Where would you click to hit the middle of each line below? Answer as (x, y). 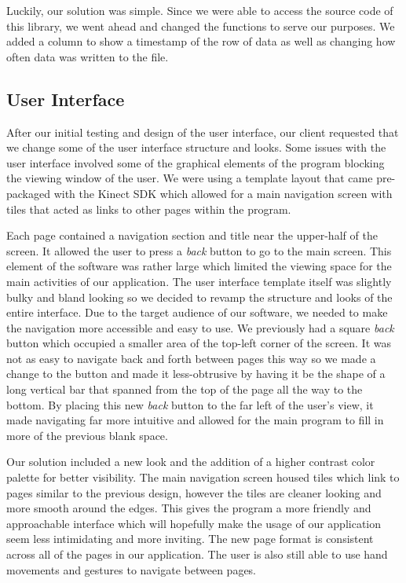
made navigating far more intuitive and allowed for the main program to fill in (195, 420)
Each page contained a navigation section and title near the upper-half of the (192, 235)
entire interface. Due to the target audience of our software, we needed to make (197, 312)
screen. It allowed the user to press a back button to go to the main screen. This (199, 250)
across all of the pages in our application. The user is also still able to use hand (197, 554)
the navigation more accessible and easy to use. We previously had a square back (200, 327)
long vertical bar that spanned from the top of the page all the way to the (185, 389)
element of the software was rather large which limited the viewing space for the (199, 266)
